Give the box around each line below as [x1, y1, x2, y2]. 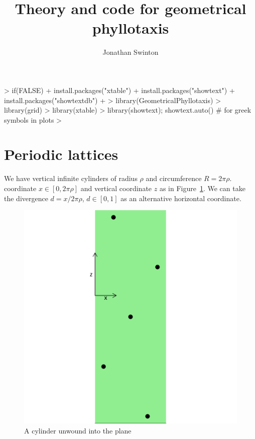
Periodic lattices [4, 144, 118, 164]
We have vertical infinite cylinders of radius [4, 173, 138, 184]
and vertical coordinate [80, 183, 152, 193]
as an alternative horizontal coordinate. [120, 193, 241, 203]
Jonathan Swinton [102, 47, 159, 57]
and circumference [146, 173, 202, 184]
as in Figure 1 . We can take [159, 183, 245, 193]
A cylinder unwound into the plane [24, 425, 132, 435]
